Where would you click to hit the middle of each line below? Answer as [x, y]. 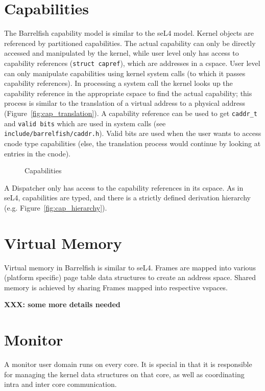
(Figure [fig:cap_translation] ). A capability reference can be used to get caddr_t [131, 113]
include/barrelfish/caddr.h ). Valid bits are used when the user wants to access [133, 133]
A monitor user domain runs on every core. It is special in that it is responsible [128, 364]
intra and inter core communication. [61, 384]
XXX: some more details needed [62, 304]
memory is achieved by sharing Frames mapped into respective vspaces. [116, 287]
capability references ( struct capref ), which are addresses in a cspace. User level [132, 63]
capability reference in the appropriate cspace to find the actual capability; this [128, 93]
